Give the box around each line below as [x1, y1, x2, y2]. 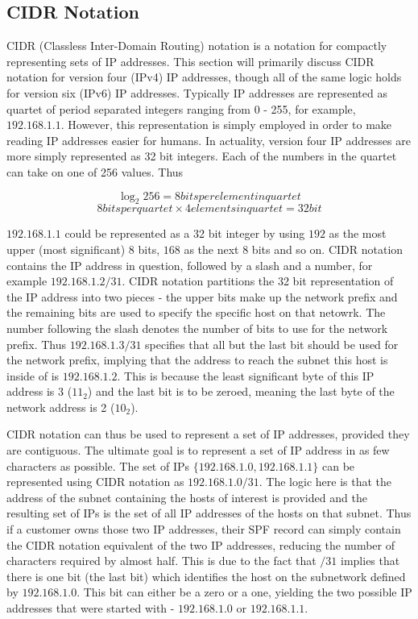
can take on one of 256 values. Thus [6, 163, 184, 180]
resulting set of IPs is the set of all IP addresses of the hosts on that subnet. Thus [6, 505, 412, 521]
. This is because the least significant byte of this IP [117, 367, 375, 384]
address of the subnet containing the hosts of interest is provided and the [6, 488, 367, 505]
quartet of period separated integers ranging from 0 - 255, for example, [6, 100, 356, 117]
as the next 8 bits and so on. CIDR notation [184, 240, 404, 257]
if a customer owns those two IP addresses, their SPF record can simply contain [6, 521, 401, 538]
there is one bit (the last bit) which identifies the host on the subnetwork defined [6, 567, 406, 584]
